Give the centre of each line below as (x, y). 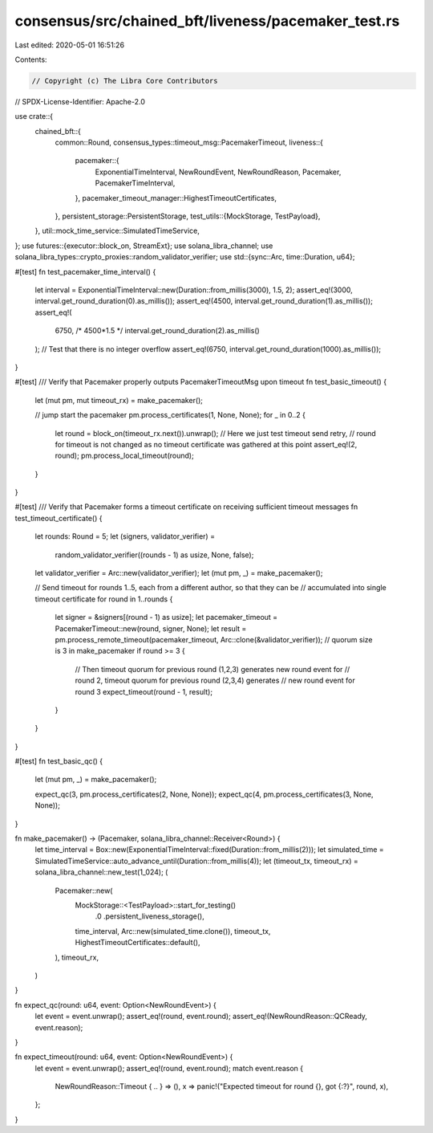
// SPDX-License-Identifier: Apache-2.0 (80, 101)
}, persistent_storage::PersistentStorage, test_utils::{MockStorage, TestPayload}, (188, 216)
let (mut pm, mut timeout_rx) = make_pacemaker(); (119, 400)
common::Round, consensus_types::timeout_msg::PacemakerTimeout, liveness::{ (189, 143)
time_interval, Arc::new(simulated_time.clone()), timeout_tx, (173, 931)
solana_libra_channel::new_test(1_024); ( (101, 872)
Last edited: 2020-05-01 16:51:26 (69, 45)
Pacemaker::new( (84, 891)
